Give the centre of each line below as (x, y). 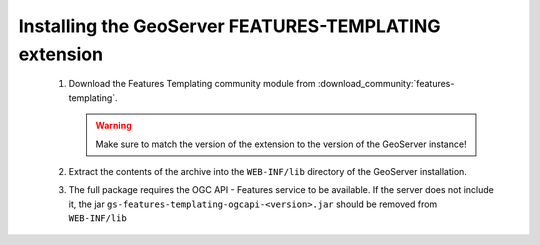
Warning (113, 126)
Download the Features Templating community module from (192, 84)
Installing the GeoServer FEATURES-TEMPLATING (229, 26)
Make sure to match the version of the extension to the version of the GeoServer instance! (281, 144)
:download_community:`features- (386, 84)
